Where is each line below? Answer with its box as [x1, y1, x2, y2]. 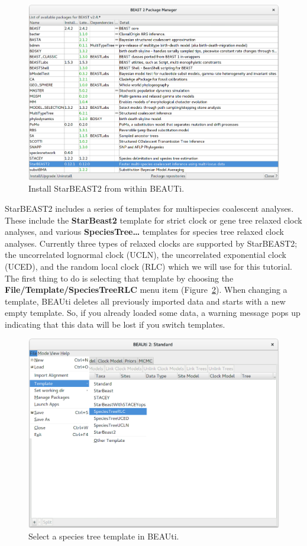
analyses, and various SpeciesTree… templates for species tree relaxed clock [5, 225, 284, 238]
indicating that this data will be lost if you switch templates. [5, 318, 225, 330]
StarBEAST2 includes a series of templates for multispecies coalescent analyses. [5, 202, 294, 214]
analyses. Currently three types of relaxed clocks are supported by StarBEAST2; [5, 237, 298, 249]
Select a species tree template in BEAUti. [28, 530, 179, 542]
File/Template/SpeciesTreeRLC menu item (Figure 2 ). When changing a [5, 283, 287, 296]
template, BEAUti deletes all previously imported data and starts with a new [5, 295, 286, 307]
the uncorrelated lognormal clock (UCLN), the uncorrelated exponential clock [5, 248, 287, 261]
